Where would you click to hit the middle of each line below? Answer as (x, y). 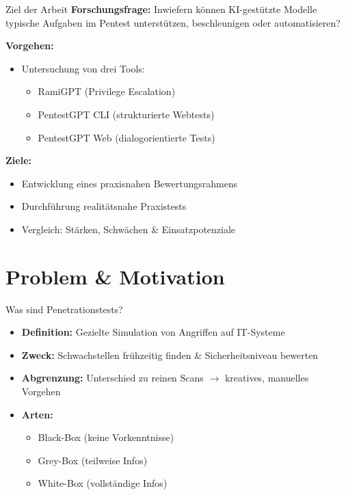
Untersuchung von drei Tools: (83, 68)
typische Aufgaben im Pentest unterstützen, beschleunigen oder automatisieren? (173, 22)
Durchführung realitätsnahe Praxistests (104, 206)
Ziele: (18, 160)
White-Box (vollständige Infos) (103, 483)
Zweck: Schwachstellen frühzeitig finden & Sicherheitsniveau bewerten (170, 354)
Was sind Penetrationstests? (64, 309)
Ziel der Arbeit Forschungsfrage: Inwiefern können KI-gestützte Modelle (161, 9)
